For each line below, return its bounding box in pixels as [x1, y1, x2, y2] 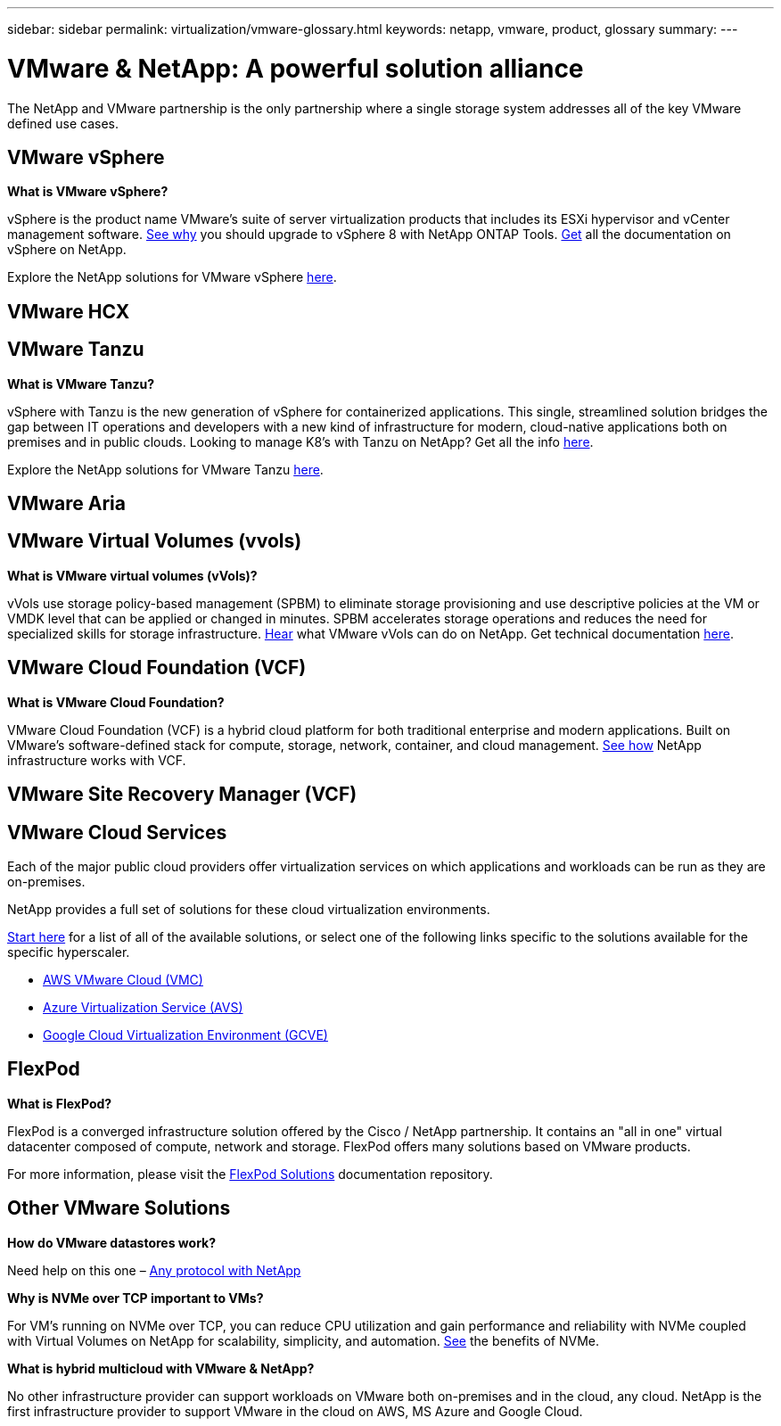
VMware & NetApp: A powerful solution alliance [7, 53, 584, 84]
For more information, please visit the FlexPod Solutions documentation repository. [7, 1166, 493, 1182]
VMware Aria [7, 492, 126, 515]
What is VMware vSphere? [7, 184, 169, 200]
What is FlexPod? [7, 1095, 112, 1111]
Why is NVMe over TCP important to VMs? [7, 1290, 264, 1306]
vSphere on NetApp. [7, 242, 127, 258]
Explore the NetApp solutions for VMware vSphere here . [7, 269, 337, 285]
